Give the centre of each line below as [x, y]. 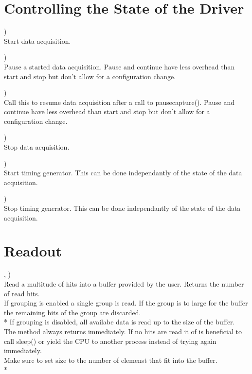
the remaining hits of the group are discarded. [72, 312]
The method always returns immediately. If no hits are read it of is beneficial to [123, 331]
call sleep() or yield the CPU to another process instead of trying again [110, 341]
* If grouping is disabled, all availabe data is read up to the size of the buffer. [119, 322]
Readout [33, 251]
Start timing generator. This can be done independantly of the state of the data [123, 173]
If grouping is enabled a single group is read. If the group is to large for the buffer [126, 303]
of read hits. [22, 293]
